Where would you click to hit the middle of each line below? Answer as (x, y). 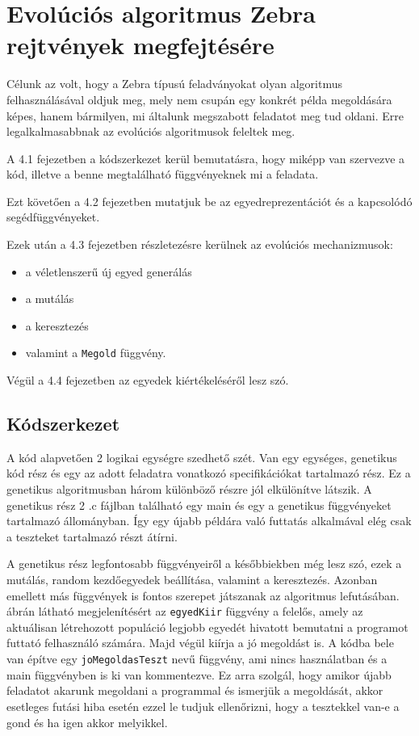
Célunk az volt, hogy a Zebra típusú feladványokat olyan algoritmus (174, 84)
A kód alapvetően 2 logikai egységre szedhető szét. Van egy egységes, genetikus (202, 457)
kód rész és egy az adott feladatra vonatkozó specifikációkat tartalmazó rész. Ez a (209, 473)
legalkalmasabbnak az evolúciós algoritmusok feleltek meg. (151, 131)
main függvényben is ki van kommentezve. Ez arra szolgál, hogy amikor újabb (199, 674)
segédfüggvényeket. (53, 217)
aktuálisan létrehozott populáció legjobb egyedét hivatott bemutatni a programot (207, 627)
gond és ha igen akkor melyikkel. (87, 722)
